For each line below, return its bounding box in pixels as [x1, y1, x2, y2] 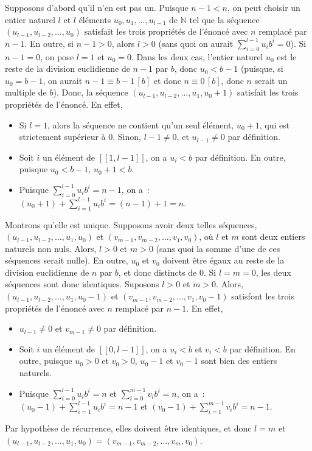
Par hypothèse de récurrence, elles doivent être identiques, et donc [5, 422, 252, 435]
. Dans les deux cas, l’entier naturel [131, 50, 263, 63]
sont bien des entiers [201, 354, 277, 367]
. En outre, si [24, 37, 74, 49]
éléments [78, 13, 111, 26]
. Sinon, [113, 130, 141, 143]
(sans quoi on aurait [158, 37, 234, 49]
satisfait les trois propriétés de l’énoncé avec [84, 25, 248, 38]
